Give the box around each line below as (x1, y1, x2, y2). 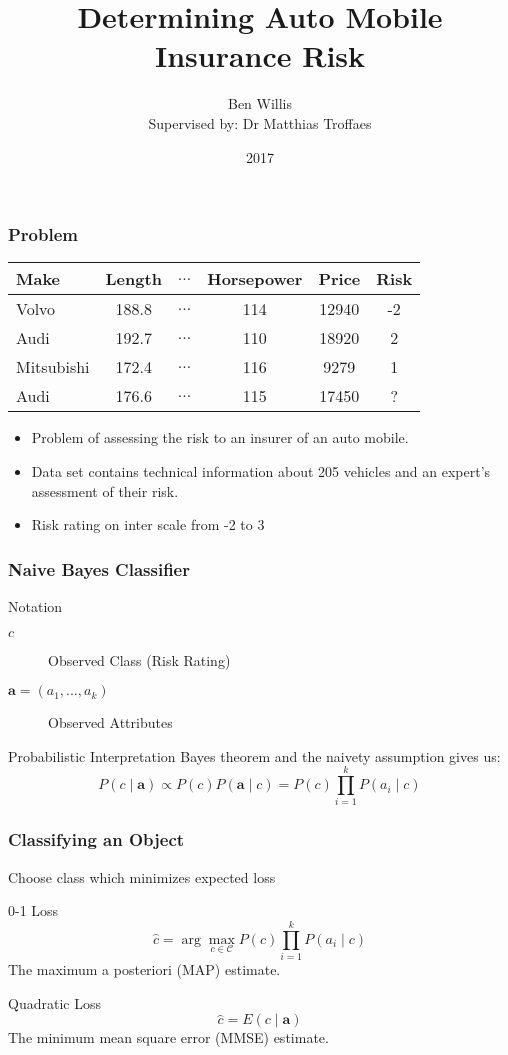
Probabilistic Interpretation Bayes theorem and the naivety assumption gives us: (8, 745, 501, 766)
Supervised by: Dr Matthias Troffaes (148, 112, 372, 133)
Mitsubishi (16, 355, 90, 379)
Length (105, 267, 162, 291)
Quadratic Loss (8, 992, 101, 1013)
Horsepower (207, 267, 303, 291)
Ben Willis (227, 93, 293, 114)
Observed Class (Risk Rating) (48, 649, 231, 670)
